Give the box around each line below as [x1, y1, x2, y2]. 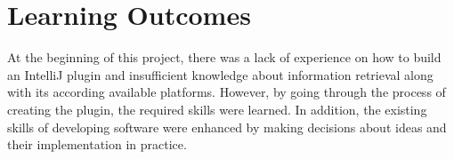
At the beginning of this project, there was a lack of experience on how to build [7, 48, 442, 67]
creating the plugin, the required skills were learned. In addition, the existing [7, 99, 427, 118]
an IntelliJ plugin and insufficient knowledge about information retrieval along [7, 65, 434, 83]
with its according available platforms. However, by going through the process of [7, 83, 446, 101]
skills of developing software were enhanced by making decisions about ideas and [7, 117, 447, 136]
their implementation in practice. [7, 135, 187, 154]
